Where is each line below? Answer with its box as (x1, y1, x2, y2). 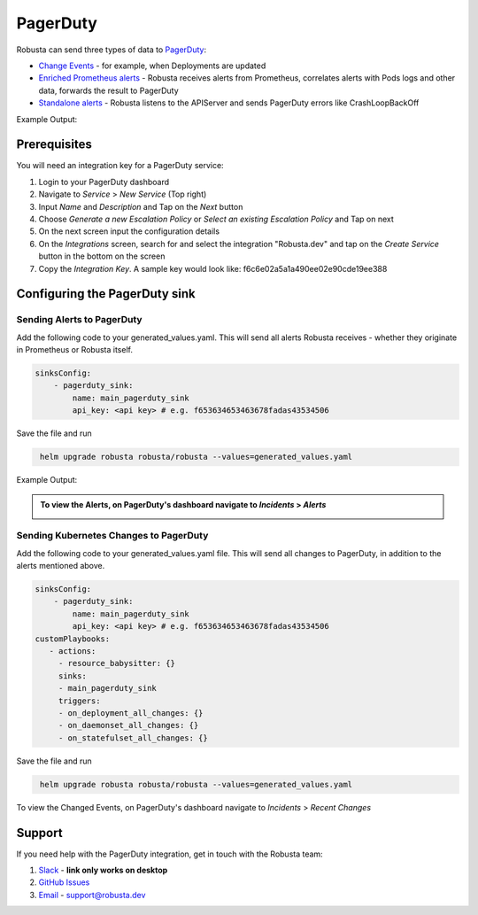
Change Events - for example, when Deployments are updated (38, 60, 266, 71)
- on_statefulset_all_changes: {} (58, 733, 208, 743)
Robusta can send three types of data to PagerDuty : (16, 44, 207, 55)
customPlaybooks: (35, 633, 111, 644)
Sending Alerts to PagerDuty (16, 314, 143, 326)
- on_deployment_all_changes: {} (58, 709, 204, 717)
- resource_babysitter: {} (58, 658, 176, 669)
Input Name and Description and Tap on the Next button (38, 201, 243, 212)
